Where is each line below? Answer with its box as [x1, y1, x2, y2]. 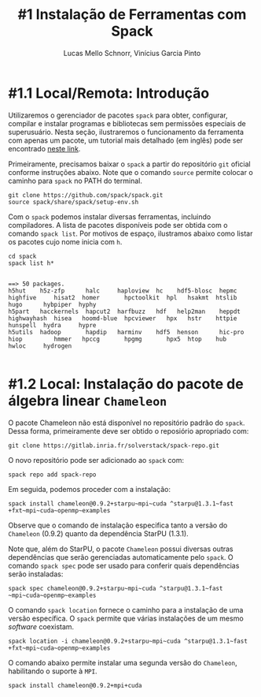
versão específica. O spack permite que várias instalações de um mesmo [8, 613, 244, 623]
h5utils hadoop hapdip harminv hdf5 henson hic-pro [8, 328, 244, 336]
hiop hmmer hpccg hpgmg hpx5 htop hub [8, 335, 226, 343]
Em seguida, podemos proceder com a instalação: [8, 484, 171, 494]
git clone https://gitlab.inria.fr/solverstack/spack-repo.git [8, 442, 220, 449]
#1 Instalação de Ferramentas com [17, 6, 247, 24]
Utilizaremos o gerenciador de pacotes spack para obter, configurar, [8, 110, 228, 120]
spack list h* [8, 259, 55, 267]
